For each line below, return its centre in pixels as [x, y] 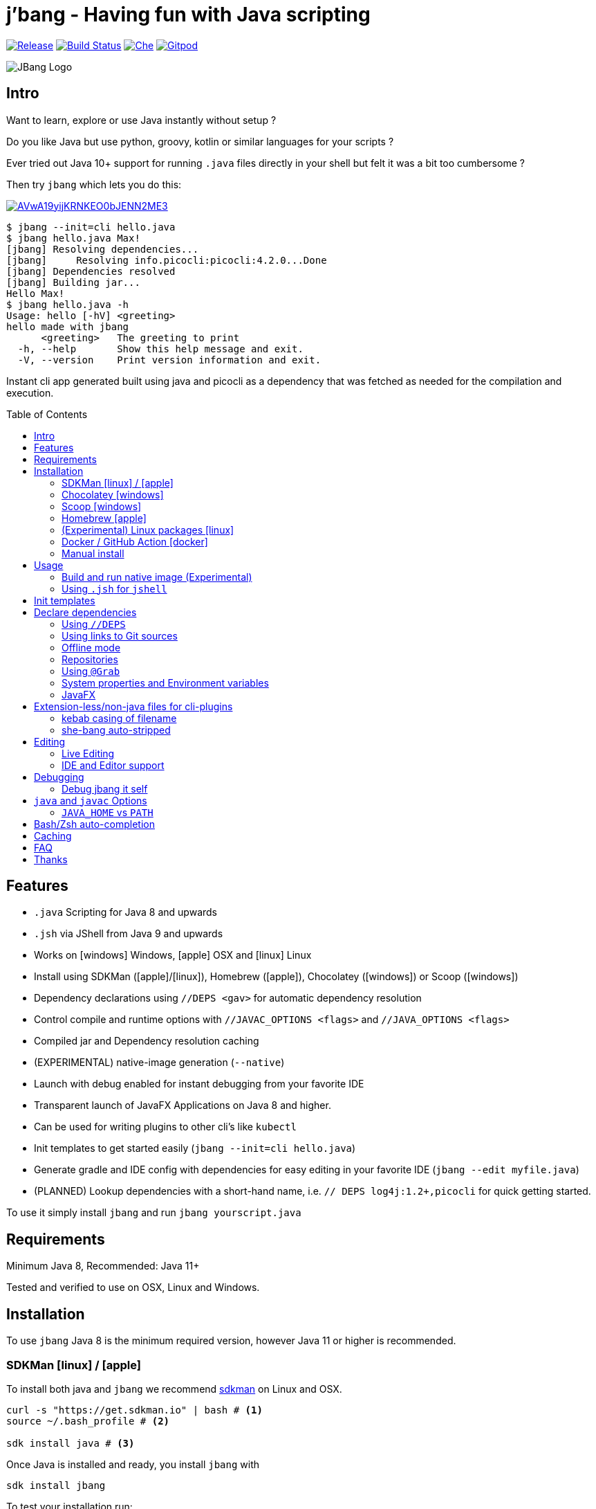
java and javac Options [91, 800]
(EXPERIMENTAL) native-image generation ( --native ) [159, 1063]
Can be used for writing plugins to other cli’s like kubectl [165, 1127]
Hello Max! [36, 293]
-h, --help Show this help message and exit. [160, 349]
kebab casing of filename [119, 718]
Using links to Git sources [120, 635]
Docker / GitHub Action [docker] [135, 541]
